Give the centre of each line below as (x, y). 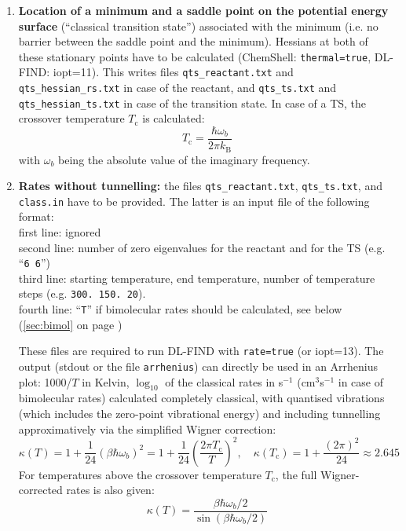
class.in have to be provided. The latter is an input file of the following (194, 201)
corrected (40, 490)
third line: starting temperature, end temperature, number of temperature (197, 278)
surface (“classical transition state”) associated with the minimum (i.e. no (198, 26)
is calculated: (174, 118)
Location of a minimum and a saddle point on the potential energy (203, 10)
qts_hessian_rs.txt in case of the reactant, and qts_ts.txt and (177, 88)
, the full (296, 474)
